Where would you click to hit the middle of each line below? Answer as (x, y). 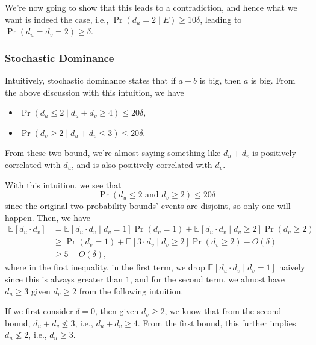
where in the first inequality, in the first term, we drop (105, 267)
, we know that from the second (223, 311)
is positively (274, 153)
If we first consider (39, 311)
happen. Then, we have (48, 217)
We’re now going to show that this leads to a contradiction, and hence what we (151, 7)
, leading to (221, 19)
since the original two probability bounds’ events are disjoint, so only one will (148, 206)
